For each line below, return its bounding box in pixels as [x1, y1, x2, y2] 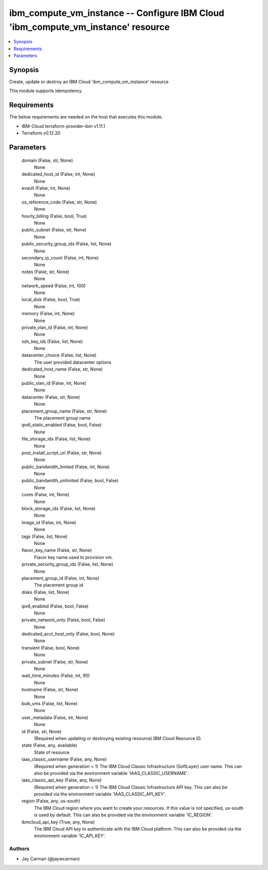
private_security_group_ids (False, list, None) [21, 561, 114, 567]
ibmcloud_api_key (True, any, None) [21, 819, 95, 825]
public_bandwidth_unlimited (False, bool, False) [21, 478, 119, 484]
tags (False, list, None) [21, 533, 68, 540]
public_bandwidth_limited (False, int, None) [21, 463, 110, 470]
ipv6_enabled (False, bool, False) [21, 603, 89, 609]
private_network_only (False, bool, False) [21, 617, 106, 623]
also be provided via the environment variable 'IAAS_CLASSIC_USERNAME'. [34, 770, 189, 776]
